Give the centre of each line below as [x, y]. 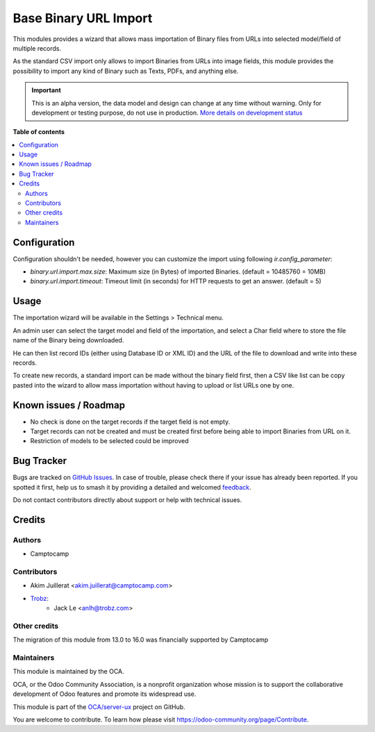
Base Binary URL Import [83, 18]
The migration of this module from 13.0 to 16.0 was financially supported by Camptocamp [141, 640]
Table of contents [39, 132]
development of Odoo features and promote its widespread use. [105, 694]
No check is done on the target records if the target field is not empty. [130, 422]
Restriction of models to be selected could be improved [109, 441]
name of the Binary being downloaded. [68, 340]
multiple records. [37, 48]
